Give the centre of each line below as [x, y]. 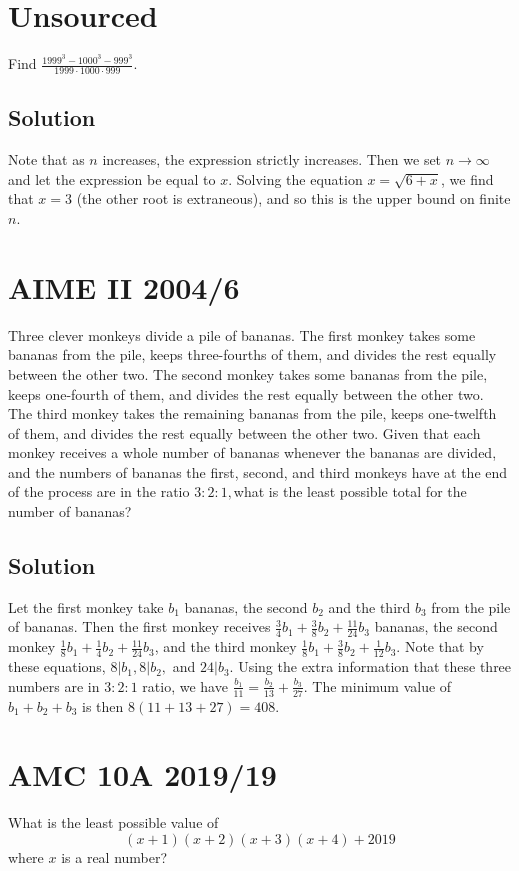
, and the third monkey [225, 646]
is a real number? [114, 856]
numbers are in [54, 685]
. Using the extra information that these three [370, 666]
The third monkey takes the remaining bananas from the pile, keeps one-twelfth [252, 413]
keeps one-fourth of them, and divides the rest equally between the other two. [246, 393]
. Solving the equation [295, 178]
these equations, [57, 666]
